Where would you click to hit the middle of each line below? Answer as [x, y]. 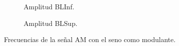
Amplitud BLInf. [49, 6]
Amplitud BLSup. [51, 23]
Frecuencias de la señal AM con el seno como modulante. [90, 39]
